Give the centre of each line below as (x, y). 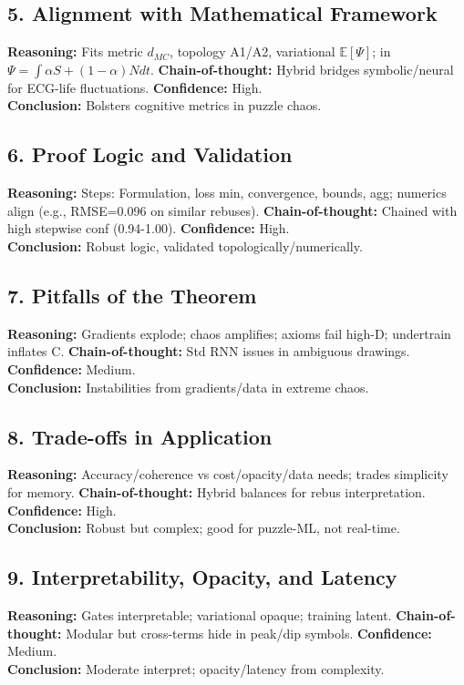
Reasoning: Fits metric (75, 51)
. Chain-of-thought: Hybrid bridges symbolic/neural (302, 69)
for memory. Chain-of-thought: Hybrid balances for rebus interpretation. (217, 491)
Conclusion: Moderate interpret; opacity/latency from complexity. (196, 668)
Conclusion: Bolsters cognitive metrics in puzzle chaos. (165, 105)
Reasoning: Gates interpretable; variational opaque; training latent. (200, 614)
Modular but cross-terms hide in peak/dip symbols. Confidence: (249, 633)
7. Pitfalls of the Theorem (132, 295)
